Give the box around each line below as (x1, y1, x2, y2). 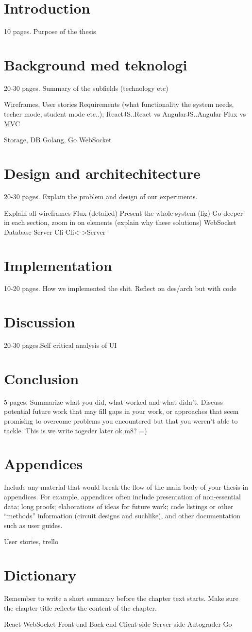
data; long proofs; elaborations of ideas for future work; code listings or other (4, 501, 234, 511)
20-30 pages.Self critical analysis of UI (4, 340, 117, 350)
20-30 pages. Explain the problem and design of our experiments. (4, 191, 198, 201)
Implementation (4, 255, 112, 275)
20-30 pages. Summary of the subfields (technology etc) (4, 83, 168, 93)
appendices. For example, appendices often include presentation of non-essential (4, 491, 241, 501)
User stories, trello (4, 536, 58, 547)
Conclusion (4, 368, 79, 388)
